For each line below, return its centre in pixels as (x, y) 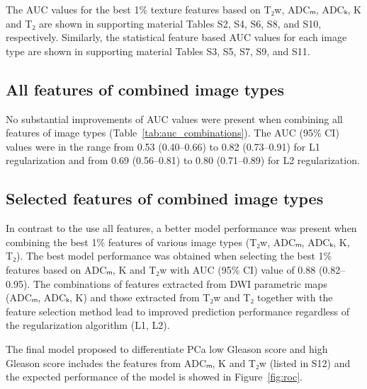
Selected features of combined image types (165, 198)
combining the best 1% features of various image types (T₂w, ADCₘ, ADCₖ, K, (178, 242)
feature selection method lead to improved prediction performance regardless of (178, 311)
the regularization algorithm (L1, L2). (88, 325)
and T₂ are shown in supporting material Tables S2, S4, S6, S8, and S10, (164, 23)
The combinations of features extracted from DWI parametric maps (180, 283)
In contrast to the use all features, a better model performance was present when (181, 228)
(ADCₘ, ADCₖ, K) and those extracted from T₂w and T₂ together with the (169, 297)
